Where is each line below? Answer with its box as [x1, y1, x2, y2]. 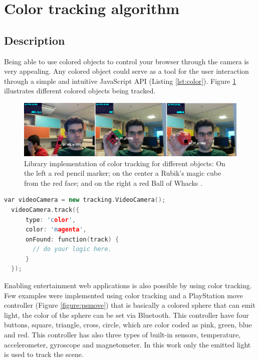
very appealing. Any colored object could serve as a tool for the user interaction [4, 66, 249, 76]
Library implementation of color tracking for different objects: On [24, 158, 225, 168]
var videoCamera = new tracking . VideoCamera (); [4, 196, 166, 204]
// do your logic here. [33, 246, 112, 253]
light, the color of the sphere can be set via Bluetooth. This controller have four [4, 309, 249, 320]
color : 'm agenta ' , [25, 226, 87, 233]
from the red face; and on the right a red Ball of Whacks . [24, 177, 202, 188]
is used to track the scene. [4, 349, 84, 359]
